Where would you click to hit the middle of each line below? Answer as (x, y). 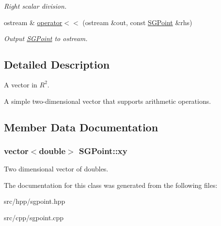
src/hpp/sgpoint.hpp (35, 201)
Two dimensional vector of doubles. (56, 169)
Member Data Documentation (81, 127)
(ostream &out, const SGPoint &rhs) (137, 22)
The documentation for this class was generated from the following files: (111, 185)
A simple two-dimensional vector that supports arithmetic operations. (108, 101)
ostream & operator (33, 22)
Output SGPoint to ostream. (46, 38)
